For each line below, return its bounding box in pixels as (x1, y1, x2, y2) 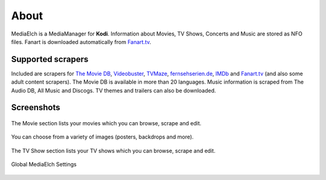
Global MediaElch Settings (11, 161, 77, 168)
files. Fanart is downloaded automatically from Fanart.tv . (11, 38, 152, 45)
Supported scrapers (11, 54, 89, 64)
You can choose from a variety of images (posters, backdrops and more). (11, 133, 194, 141)
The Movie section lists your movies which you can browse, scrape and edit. (11, 120, 202, 127)
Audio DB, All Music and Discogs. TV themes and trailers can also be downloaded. (11, 87, 217, 94)
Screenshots (11, 102, 60, 113)
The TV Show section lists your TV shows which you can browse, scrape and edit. (11, 147, 216, 154)
